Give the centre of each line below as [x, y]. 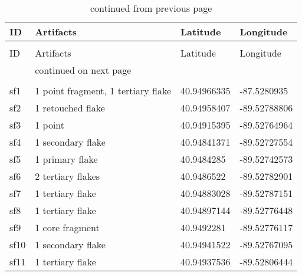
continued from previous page [151, 8]
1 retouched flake [70, 108]
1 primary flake [66, 159]
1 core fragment [67, 227]
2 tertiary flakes [68, 176]
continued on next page [83, 70]
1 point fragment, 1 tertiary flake [103, 91]
